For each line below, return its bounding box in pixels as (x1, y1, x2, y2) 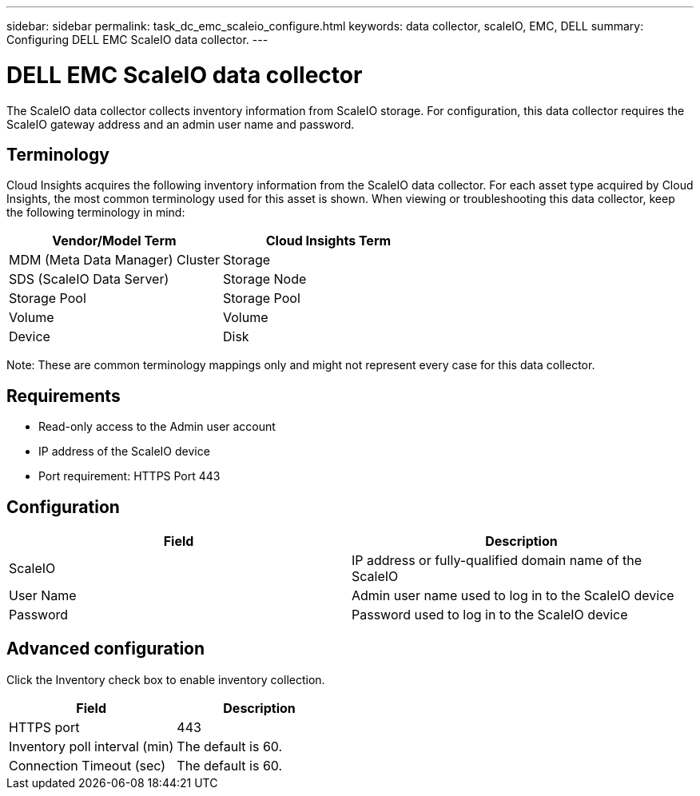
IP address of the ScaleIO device (38, 444, 210, 459)
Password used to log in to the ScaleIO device (352, 607, 628, 623)
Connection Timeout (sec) (9, 757, 166, 774)
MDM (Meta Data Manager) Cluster (9, 252, 220, 269)
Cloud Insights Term (265, 233, 392, 249)
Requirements (6, 385, 121, 406)
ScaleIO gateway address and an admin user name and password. (6, 117, 355, 131)
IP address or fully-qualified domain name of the (352, 552, 642, 569)
